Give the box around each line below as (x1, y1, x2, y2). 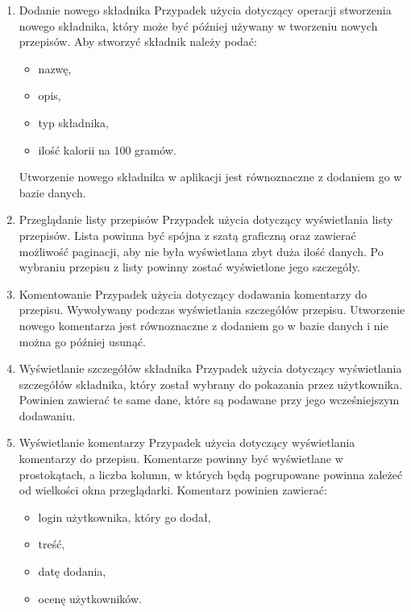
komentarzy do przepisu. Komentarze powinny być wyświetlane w (19, 450, 343, 467)
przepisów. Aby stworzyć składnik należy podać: (19, 33, 257, 50)
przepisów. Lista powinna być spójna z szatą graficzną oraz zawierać (19, 226, 356, 243)
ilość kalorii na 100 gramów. (38, 141, 176, 158)
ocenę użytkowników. (38, 589, 142, 606)
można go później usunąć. (19, 333, 146, 349)
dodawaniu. (19, 407, 76, 424)
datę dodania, (38, 563, 106, 580)
